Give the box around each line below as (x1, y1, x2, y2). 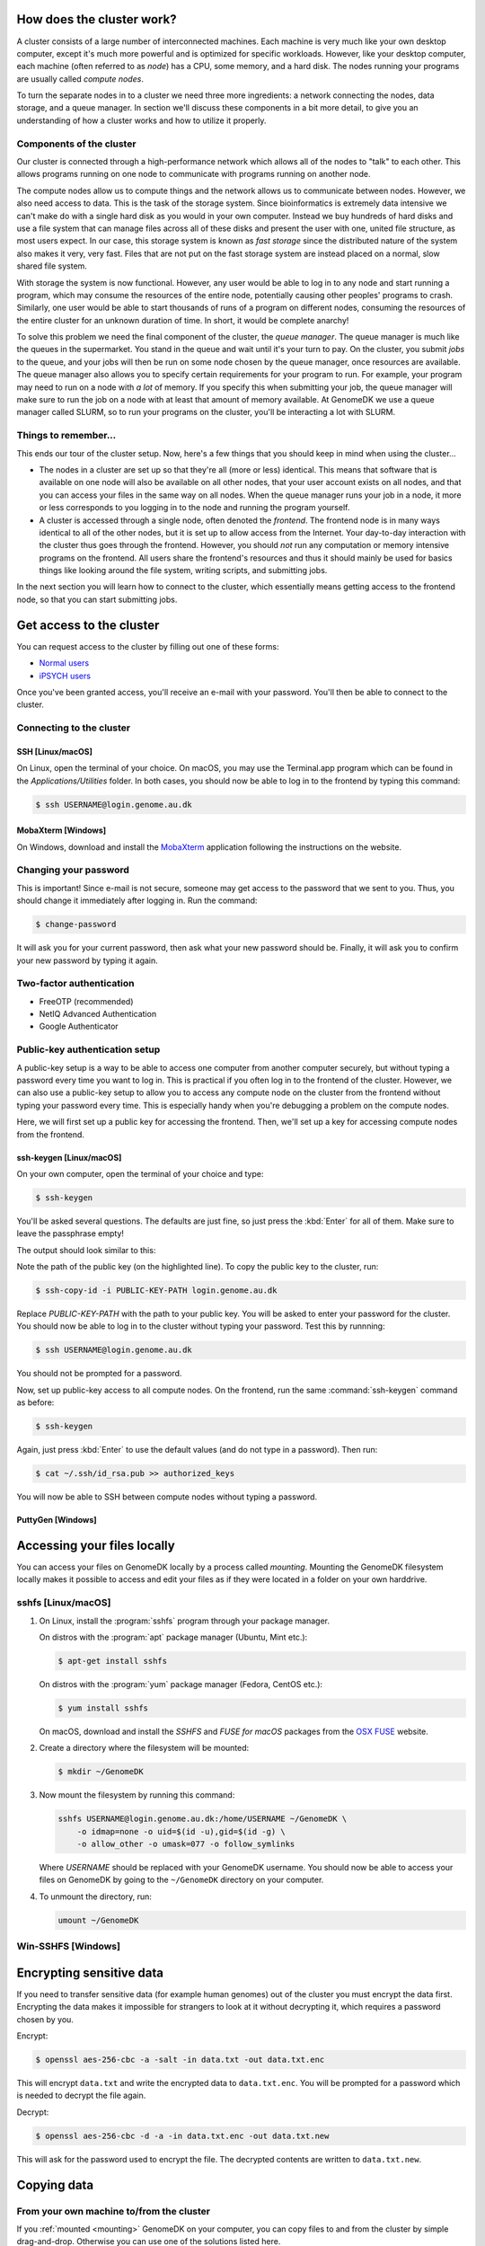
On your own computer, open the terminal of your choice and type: (16, 1168, 264, 1179)
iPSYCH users (39, 670, 92, 681)
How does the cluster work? (16, 12, 177, 27)
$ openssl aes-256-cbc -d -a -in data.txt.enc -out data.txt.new (35, 2130, 330, 2141)
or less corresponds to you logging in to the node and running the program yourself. (39, 502, 350, 513)
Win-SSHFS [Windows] (16, 1941, 121, 1953)
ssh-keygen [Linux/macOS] (16, 1152, 122, 1163)
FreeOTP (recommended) (39, 995, 134, 1006)
